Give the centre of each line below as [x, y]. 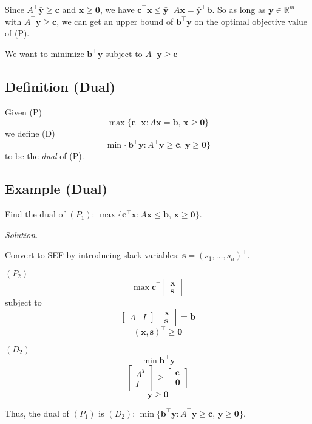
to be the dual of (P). [45, 156]
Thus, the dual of [37, 413]
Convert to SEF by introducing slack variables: [92, 255]
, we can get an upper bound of [115, 21]
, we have [117, 9]
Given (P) [23, 111]
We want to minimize [45, 53]
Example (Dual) [56, 189]
